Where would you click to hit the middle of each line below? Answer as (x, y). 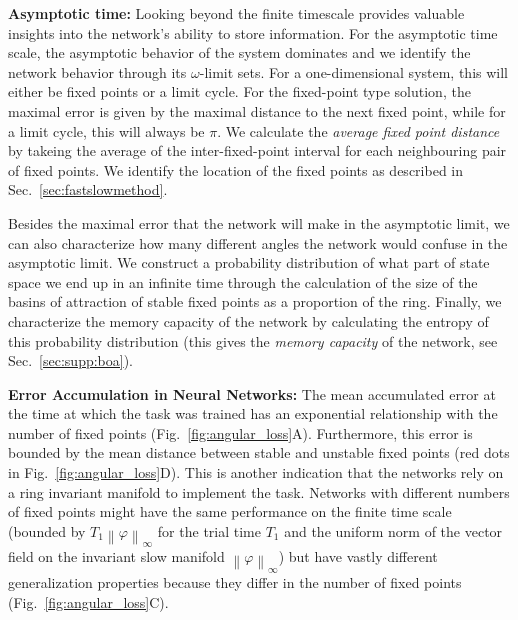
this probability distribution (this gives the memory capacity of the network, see (253, 340)
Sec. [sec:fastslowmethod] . (88, 189)
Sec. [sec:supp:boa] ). (71, 360)
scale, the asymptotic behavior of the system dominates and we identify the (239, 52)
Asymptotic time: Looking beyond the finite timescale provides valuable (236, 13)
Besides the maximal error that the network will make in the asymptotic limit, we (259, 222)
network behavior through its (97, 71)
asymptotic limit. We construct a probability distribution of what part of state (249, 262)
